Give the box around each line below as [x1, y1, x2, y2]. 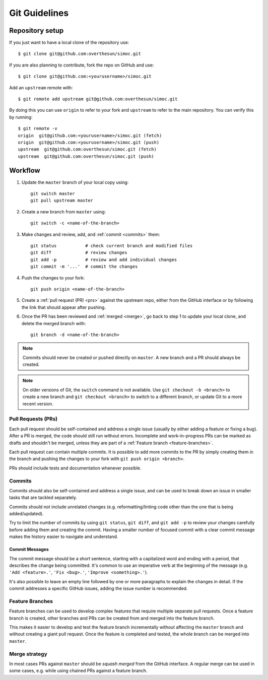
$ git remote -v [18, 126, 58, 132]
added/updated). [9, 511, 44, 517]
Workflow [9, 166, 41, 175]
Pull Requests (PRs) [9, 415, 58, 422]
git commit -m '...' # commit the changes [30, 264, 138, 270]
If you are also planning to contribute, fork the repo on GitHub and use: [9, 62, 154, 68]
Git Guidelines [9, 7, 69, 18]
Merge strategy [9, 650, 48, 657]
